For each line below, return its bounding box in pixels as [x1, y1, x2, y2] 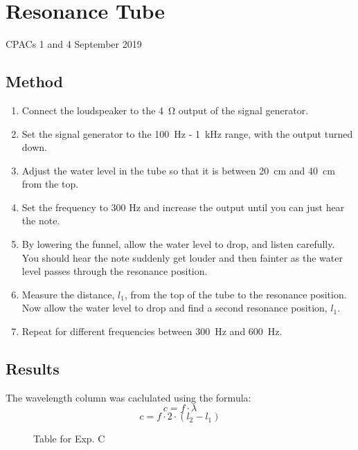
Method [6, 71, 63, 92]
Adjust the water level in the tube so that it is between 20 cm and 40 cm [21, 163, 335, 177]
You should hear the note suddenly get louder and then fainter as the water [21, 250, 343, 264]
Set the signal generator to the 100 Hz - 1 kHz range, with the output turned [21, 126, 353, 141]
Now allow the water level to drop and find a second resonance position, [21, 300, 328, 315]
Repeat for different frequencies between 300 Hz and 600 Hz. [21, 324, 283, 339]
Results [6, 358, 60, 379]
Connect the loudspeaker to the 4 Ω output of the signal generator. [21, 102, 309, 117]
